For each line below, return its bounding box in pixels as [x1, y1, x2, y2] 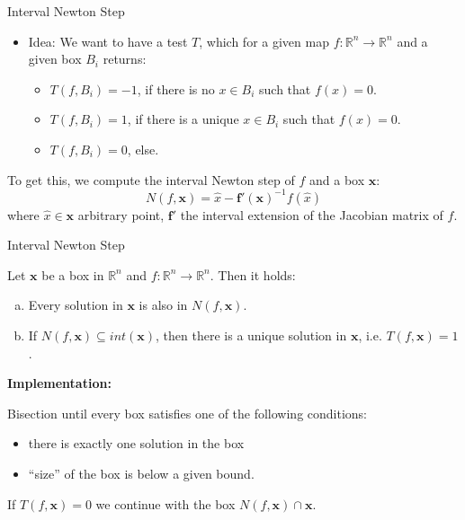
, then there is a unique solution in [156, 326, 347, 345]
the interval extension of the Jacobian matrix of [180, 205, 443, 224]
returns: [103, 49, 147, 68]
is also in [139, 295, 188, 314]
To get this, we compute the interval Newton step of [7, 170, 295, 189]
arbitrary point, [77, 205, 165, 224]
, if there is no [137, 79, 215, 98]
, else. [127, 139, 159, 158]
